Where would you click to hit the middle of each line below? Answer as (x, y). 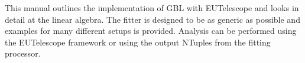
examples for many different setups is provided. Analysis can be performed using (151, 31)
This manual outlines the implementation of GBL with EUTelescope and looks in (152, 8)
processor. (23, 53)
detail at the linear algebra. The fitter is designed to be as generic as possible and (152, 19)
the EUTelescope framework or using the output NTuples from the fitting (138, 42)
